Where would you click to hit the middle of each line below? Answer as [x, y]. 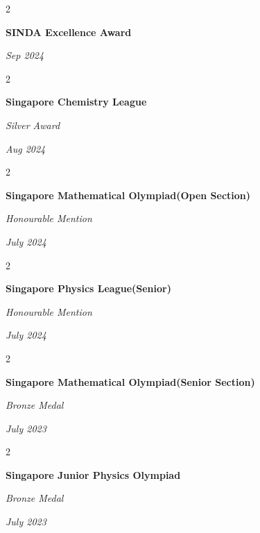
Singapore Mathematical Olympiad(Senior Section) [130, 381]
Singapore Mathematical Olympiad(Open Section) [128, 195]
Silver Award [33, 125]
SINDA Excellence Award [69, 32]
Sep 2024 [25, 55]
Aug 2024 [26, 148]
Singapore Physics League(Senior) [88, 288]
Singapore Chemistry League [76, 102]
